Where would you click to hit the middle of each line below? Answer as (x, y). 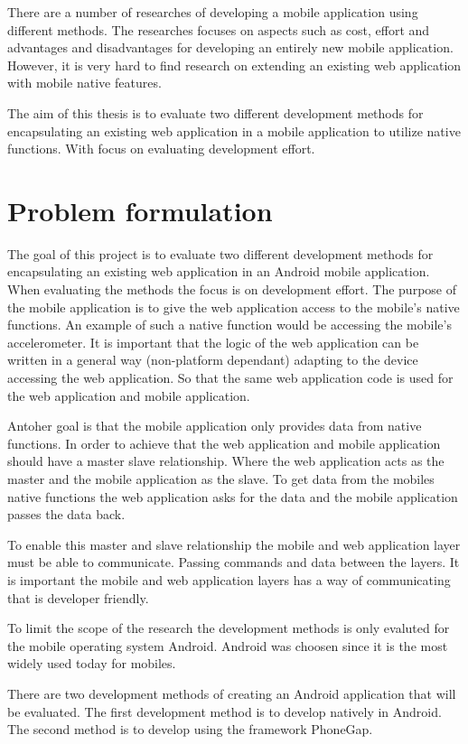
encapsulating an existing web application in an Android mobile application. (219, 271)
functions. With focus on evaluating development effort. (161, 149)
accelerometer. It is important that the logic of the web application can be (213, 342)
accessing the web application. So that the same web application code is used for (230, 378)
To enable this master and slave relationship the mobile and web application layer (234, 544)
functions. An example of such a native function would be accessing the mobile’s (229, 325)
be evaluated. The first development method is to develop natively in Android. (225, 711)
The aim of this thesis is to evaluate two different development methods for (215, 112)
